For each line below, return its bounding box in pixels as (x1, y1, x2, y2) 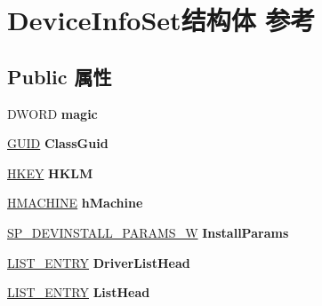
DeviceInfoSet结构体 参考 (7, 2, 316, 38)
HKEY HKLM (7, 163, 93, 182)
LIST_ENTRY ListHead (7, 283, 150, 302)
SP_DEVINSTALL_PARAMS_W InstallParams (7, 223, 289, 241)
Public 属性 (7, 62, 112, 90)
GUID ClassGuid (7, 134, 109, 153)
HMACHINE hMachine (7, 193, 143, 212)
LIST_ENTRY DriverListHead (7, 253, 190, 271)
